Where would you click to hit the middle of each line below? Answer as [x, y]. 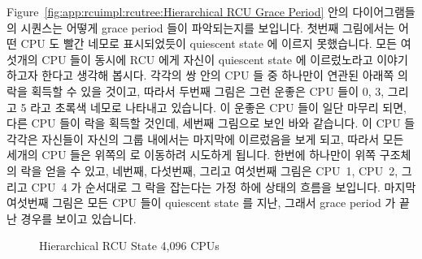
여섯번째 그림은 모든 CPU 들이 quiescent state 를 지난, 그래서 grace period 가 [201, 203]
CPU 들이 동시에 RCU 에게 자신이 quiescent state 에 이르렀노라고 [207, 59]
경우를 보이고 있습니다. [78, 218]
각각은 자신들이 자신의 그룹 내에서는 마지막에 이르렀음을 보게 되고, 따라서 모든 [205, 138]
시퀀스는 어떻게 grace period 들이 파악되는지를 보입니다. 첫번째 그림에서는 [208, 27]
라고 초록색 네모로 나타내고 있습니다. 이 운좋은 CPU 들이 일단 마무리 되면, [218, 107]
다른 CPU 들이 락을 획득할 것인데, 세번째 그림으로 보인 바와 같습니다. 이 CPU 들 [211, 123]
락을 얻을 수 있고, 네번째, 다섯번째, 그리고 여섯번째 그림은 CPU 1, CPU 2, [209, 170]
